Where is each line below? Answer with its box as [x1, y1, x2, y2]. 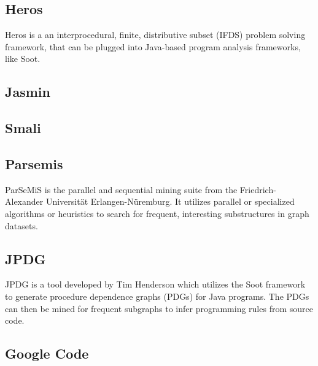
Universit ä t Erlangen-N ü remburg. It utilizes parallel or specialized [45, 195, 295, 208]
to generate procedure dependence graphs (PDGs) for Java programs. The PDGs [5, 289, 309, 302]
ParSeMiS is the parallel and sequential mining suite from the [5, 183, 238, 196]
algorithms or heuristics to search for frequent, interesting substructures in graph [5, 207, 309, 219]
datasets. [5, 219, 38, 232]
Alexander [5, 195, 44, 208]
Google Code [5, 344, 89, 363]
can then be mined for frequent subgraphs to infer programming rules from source [5, 302, 313, 315]
